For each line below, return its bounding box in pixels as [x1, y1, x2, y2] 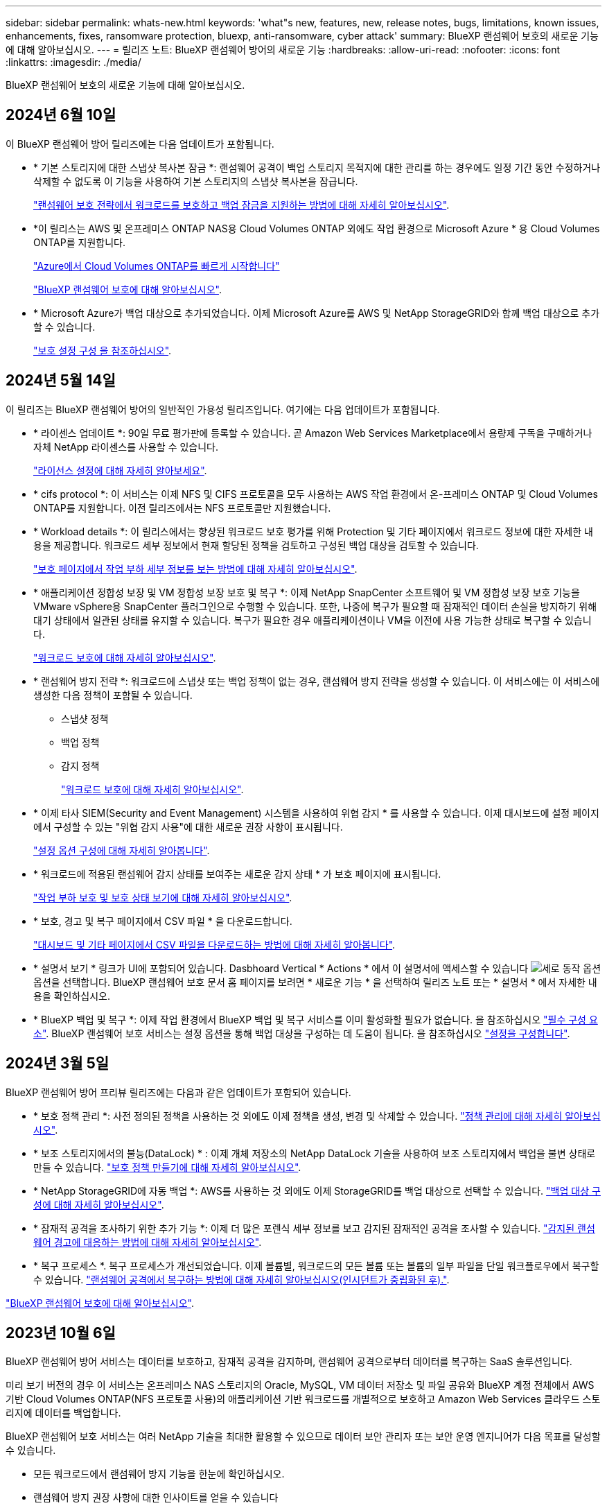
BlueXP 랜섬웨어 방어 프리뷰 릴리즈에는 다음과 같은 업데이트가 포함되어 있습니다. [6, 1086, 351, 1098]
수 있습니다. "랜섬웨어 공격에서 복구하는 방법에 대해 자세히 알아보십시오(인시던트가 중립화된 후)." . [33, 1273, 450, 1285]
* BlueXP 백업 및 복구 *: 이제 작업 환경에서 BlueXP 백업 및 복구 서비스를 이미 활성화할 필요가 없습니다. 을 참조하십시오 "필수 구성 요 [33, 1013, 598, 1025]
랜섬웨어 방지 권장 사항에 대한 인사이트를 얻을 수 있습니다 [33, 1491, 279, 1504]
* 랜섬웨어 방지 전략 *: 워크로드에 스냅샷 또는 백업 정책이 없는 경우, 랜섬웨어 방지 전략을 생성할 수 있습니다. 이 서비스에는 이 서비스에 [33, 675, 600, 687]
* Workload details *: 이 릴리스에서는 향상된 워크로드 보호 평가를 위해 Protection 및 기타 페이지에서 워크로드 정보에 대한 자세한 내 [33, 525, 593, 537]
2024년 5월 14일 [6, 372, 116, 390]
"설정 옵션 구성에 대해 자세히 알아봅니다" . [33, 844, 210, 856]
